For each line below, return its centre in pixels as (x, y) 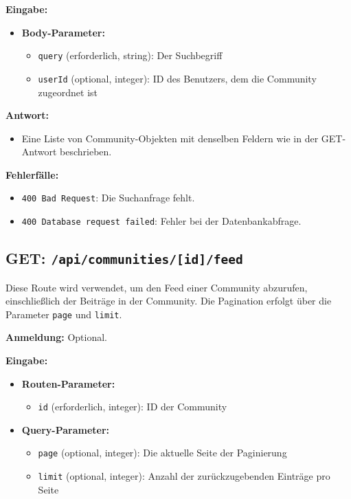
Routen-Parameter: (68, 383)
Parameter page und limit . (64, 314)
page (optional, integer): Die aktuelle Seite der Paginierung (162, 453)
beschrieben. (86, 152)
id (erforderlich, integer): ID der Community (133, 407)
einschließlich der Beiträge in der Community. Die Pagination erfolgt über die (169, 301)
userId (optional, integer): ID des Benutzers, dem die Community (177, 78)
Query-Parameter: (66, 429)
